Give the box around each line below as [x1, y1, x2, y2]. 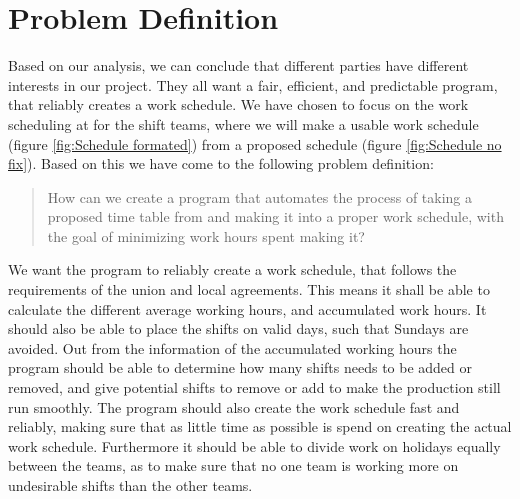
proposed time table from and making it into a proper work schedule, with [47, 206, 504, 227]
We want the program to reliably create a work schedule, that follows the [8, 259, 457, 280]
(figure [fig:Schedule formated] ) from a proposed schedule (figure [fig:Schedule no [8, 133, 502, 154]
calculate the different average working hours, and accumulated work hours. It [8, 298, 487, 319]
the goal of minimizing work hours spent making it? [47, 225, 365, 246]
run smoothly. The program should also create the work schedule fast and [8, 396, 460, 417]
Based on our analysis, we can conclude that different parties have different [8, 55, 469, 76]
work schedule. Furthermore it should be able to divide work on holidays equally [8, 435, 501, 456]
